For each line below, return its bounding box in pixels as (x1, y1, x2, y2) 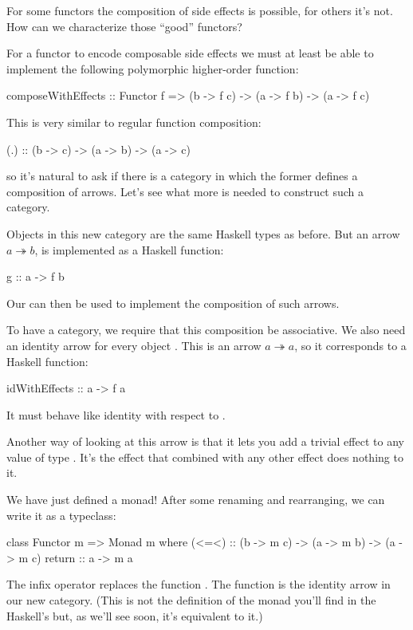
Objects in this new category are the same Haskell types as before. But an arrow (6, 225, 400, 242)
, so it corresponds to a (294, 337, 407, 353)
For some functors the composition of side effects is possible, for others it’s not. (6, 2, 393, 18)
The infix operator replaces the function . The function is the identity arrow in (6, 576, 391, 593)
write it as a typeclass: (6, 506, 116, 523)
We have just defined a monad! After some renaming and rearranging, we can (6, 491, 385, 508)
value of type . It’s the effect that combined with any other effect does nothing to (6, 448, 403, 465)
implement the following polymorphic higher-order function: (6, 60, 299, 77)
